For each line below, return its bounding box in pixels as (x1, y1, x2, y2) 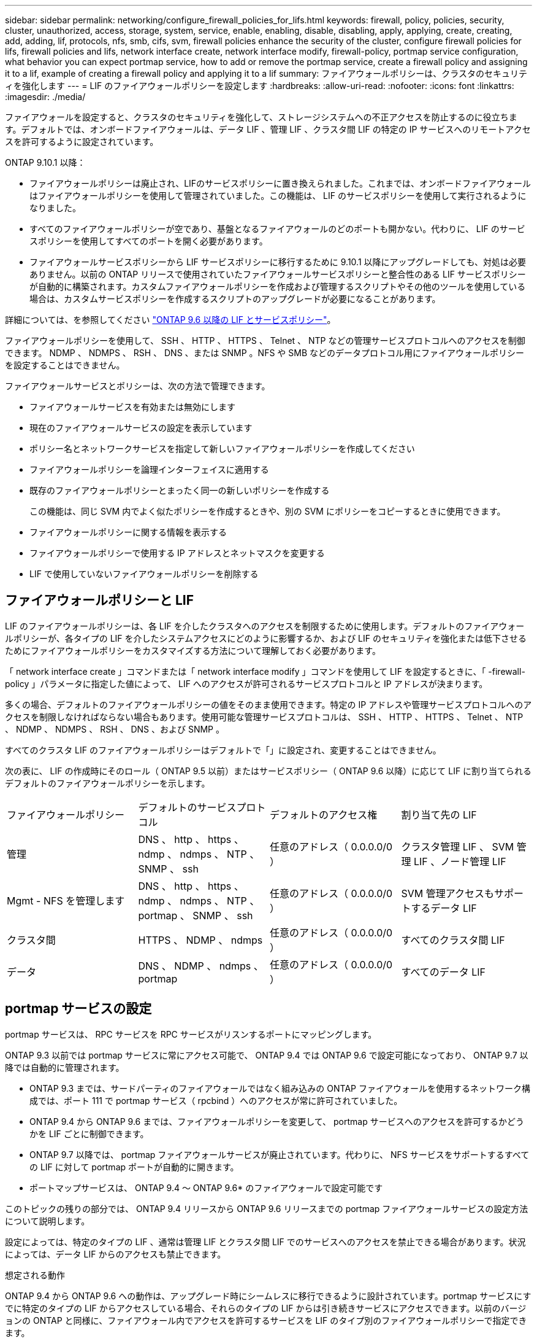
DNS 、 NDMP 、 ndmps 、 (138, 959, 264, 972)
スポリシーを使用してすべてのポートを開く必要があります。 (29, 236, 268, 246)
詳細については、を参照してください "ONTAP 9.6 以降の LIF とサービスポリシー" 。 (5, 314, 336, 325)
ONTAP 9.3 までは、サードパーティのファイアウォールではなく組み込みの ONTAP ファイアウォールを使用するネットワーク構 (29, 1083, 530, 1094)
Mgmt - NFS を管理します (7, 894, 125, 907)
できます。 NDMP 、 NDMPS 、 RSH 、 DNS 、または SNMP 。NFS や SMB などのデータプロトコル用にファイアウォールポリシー (5, 348, 524, 358)
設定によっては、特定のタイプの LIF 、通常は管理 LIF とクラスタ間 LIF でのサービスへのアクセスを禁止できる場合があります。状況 (5, 1236, 526, 1247)
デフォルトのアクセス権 (270, 808, 378, 821)
